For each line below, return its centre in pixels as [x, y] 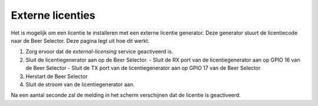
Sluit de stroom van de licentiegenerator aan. [80, 84]
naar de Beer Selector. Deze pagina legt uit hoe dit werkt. [80, 40]
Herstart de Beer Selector [57, 76]
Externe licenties [53, 15]
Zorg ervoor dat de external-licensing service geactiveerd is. [100, 52]
